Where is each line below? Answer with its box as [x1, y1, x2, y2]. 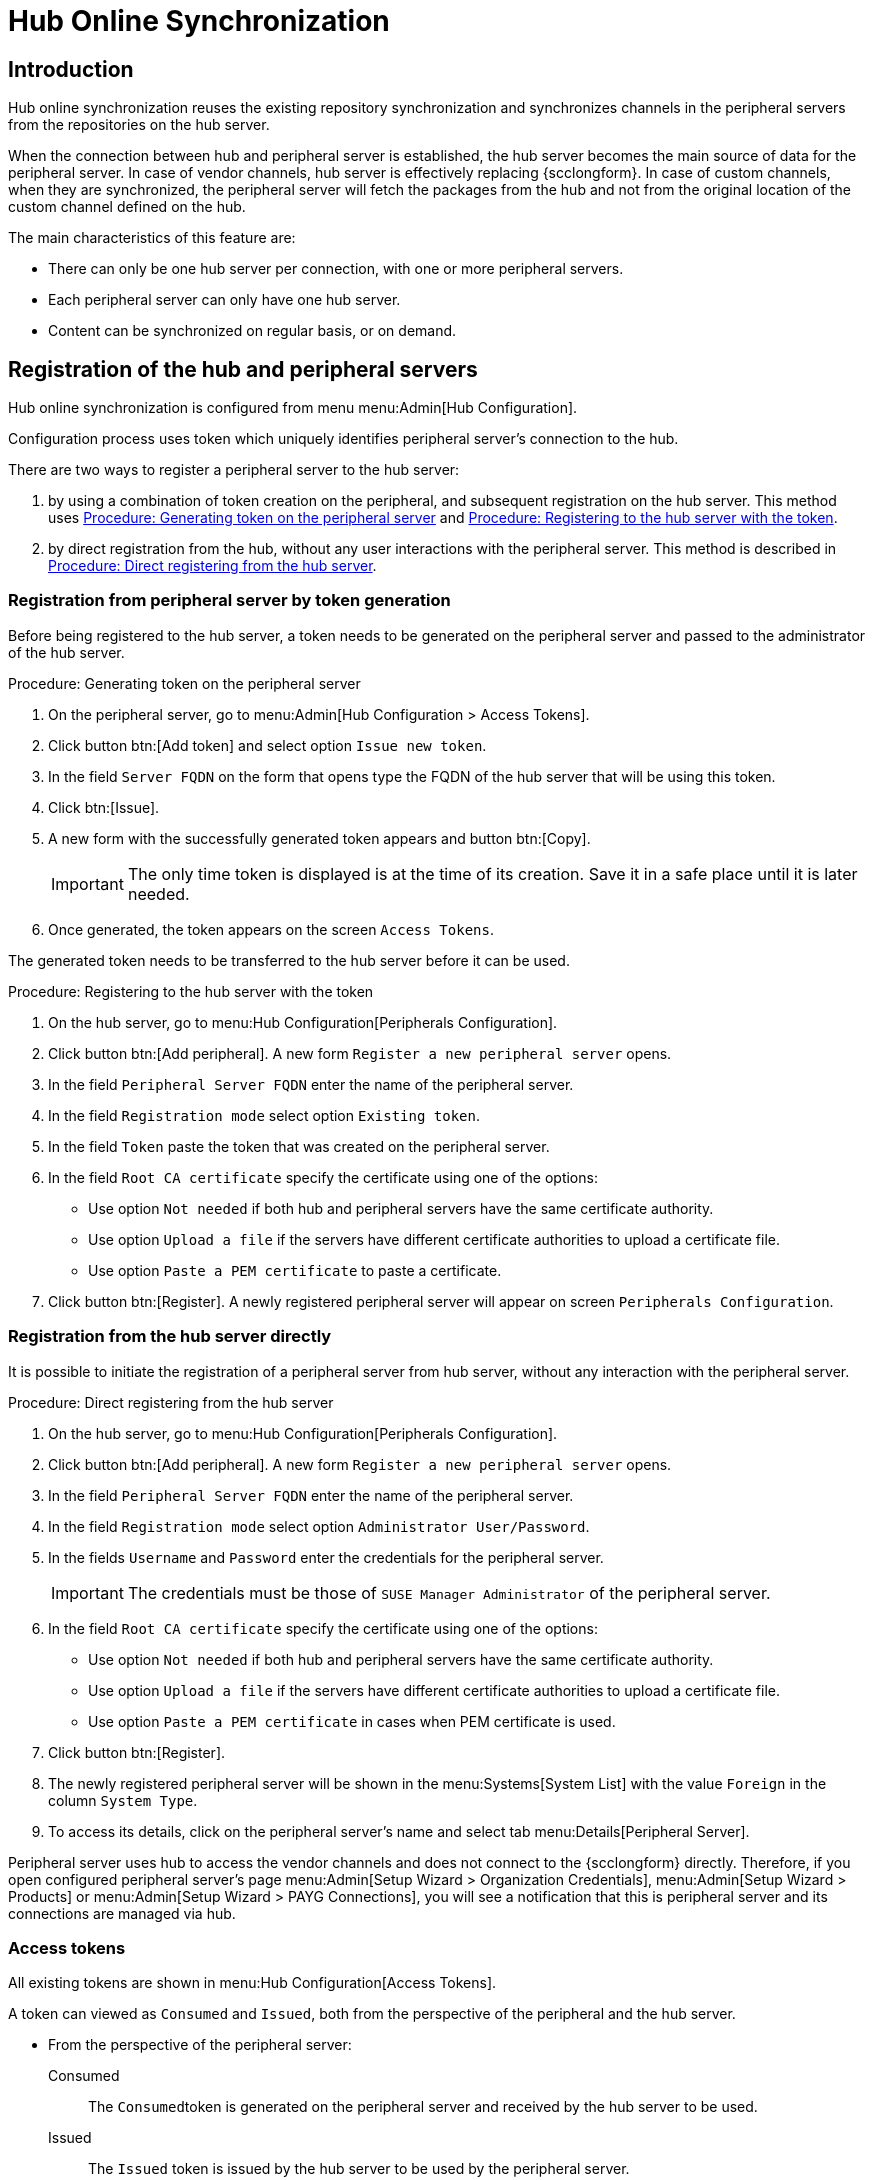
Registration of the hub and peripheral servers [8, 356, 478, 382]
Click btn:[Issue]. [48, 798, 160, 816]
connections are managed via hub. [8, 1904, 236, 1922]
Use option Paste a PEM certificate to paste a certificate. [88, 1261, 502, 1279]
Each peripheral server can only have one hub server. [48, 291, 401, 309]
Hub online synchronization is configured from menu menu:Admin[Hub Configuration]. [8, 399, 578, 417]
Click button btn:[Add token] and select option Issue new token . [48, 736, 487, 754]
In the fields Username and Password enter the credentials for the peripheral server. [48, 1548, 604, 1566]
